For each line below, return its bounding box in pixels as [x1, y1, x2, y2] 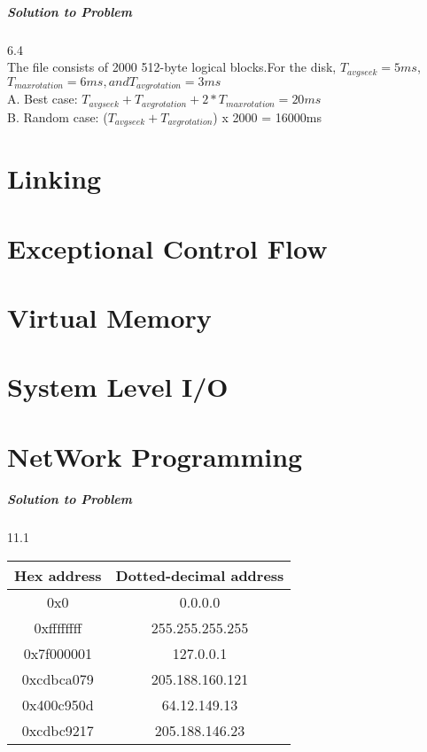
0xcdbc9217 [21, 720, 94, 740]
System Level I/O [7, 368, 229, 405]
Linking [7, 160, 102, 197]
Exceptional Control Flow [7, 229, 328, 266]
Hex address [14, 565, 102, 585]
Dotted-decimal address [115, 565, 284, 585]
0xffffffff [34, 617, 82, 638]
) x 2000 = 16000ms [213, 107, 322, 126]
